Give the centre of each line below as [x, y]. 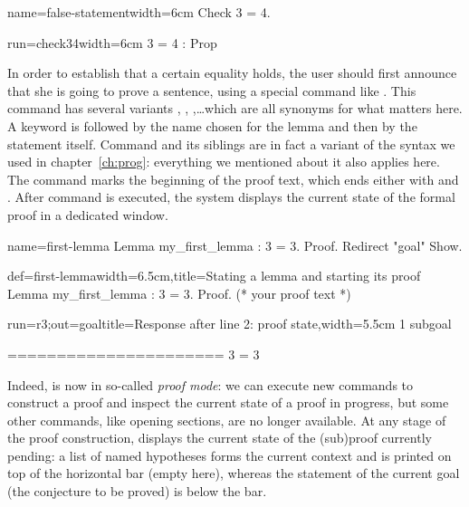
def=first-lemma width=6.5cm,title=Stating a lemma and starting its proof [214, 276]
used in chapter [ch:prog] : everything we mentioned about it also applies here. [224, 162]
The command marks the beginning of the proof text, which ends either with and [233, 179]
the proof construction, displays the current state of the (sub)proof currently [220, 438]
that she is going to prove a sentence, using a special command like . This [212, 90]
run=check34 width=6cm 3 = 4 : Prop [112, 42]
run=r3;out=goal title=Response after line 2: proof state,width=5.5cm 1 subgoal [230, 324]
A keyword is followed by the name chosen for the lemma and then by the [212, 125]
